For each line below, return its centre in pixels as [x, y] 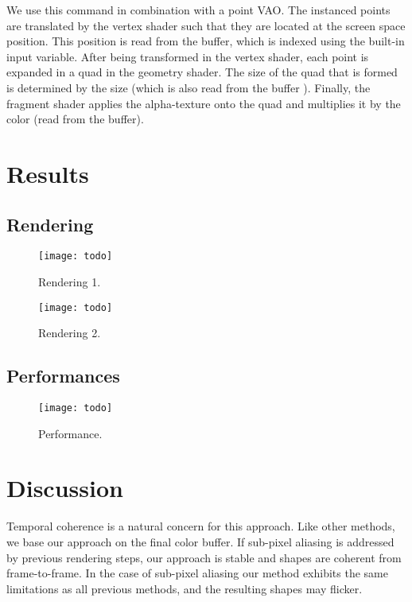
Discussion [65, 488]
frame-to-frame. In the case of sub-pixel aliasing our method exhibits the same [197, 573]
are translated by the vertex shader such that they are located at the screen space [206, 25]
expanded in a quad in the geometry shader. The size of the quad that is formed [202, 72]
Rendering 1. [70, 281]
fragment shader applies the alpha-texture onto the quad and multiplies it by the [204, 103]
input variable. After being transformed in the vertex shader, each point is [188, 56]
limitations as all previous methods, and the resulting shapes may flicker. [185, 588]
